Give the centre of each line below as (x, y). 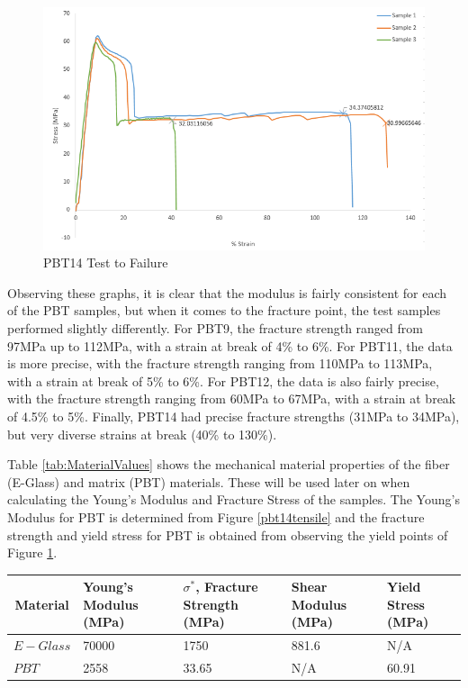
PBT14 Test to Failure (106, 263)
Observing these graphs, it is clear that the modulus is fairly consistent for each (227, 292)
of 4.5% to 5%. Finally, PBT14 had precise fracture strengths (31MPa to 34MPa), (234, 416)
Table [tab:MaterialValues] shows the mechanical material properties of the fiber (229, 464)
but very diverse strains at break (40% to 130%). (142, 434)
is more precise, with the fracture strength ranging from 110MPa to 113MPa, (220, 363)
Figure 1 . (32, 552)
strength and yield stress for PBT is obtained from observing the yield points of (228, 534)
